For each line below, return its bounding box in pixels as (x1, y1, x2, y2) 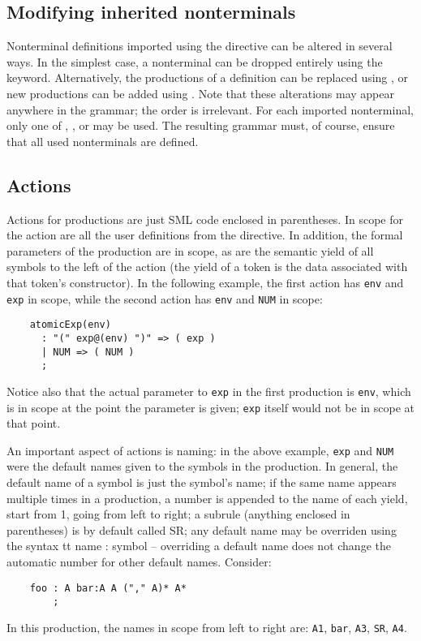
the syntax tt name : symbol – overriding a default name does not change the (6, 537, 391, 554)
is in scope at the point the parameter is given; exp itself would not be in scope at (6, 398, 415, 415)
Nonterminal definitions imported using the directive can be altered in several (6, 37, 393, 54)
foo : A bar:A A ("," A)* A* (29, 582, 187, 594)
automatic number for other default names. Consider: (6, 553, 272, 570)
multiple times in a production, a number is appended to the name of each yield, (6, 489, 408, 506)
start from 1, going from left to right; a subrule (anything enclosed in (6, 505, 350, 523)
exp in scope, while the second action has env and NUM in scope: (6, 290, 323, 307)
